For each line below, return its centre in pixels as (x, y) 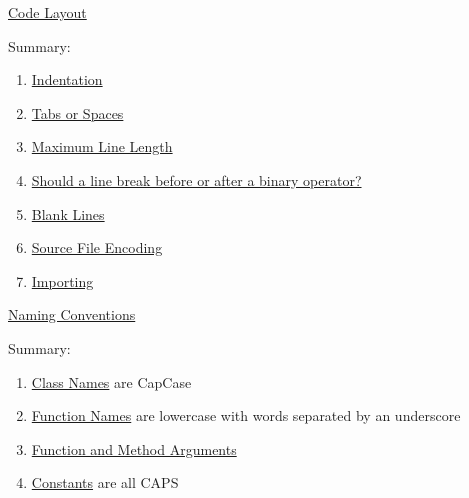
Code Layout (47, 12)
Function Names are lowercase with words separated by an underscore (246, 415)
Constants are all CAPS (105, 482)
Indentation (67, 79)
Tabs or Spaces (77, 112)
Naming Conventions (72, 314)
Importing (62, 280)
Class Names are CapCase (111, 381)
